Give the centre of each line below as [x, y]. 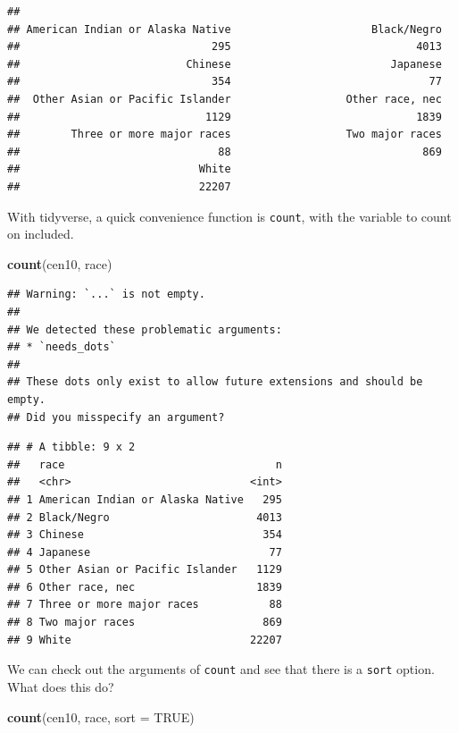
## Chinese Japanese [225, 64]
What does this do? [61, 686]
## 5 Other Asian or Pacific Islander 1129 [145, 570]
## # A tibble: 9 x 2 [71, 447]
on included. [41, 234]
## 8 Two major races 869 [145, 623]
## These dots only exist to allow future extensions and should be [215, 382]
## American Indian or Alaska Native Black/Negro [225, 29]
